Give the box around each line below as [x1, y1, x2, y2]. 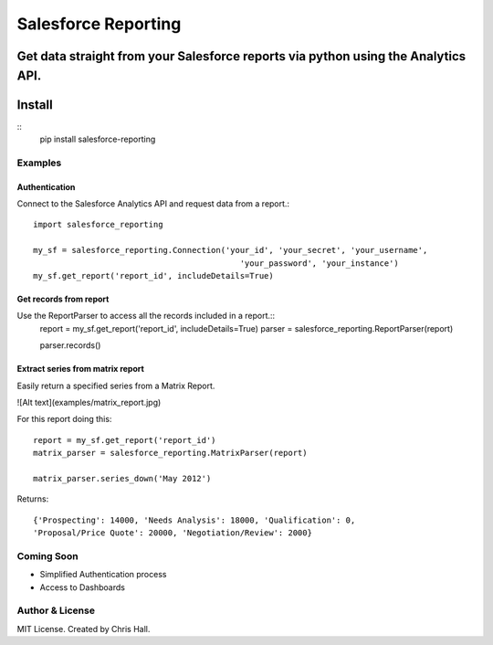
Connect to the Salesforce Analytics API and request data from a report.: [16, 198, 290, 209]
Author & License [16, 604, 96, 617]
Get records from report [16, 293, 110, 304]
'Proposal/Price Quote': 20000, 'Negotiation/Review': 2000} [33, 528, 312, 538]
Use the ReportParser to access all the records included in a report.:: [16, 311, 276, 322]
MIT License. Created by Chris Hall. [16, 623, 151, 634]
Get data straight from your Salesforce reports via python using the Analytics [16, 48, 467, 64]
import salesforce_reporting [33, 219, 163, 230]
